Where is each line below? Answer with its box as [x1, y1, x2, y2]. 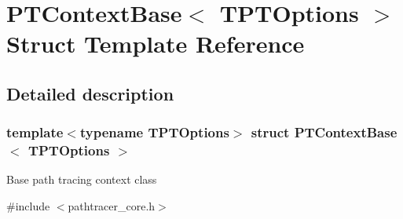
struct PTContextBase [251, 122, 398, 142]
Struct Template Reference [6, 27, 305, 60]
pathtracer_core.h [68, 198, 156, 214]
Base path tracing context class [6, 171, 157, 188]
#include [6, 198, 50, 214]
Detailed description [6, 81, 174, 105]
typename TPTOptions [79, 122, 229, 142]
